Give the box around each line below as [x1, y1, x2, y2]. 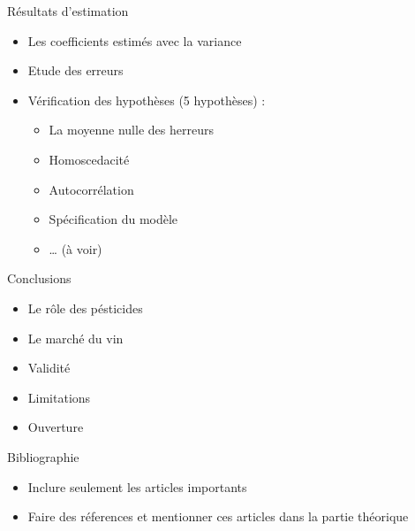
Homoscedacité [49, 150, 130, 168]
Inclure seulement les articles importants [27, 477, 247, 496]
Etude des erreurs [27, 61, 124, 80]
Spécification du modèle [49, 210, 178, 228]
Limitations [27, 388, 91, 406]
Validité [27, 358, 71, 377]
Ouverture [27, 418, 84, 436]
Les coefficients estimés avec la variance [27, 31, 242, 50]
